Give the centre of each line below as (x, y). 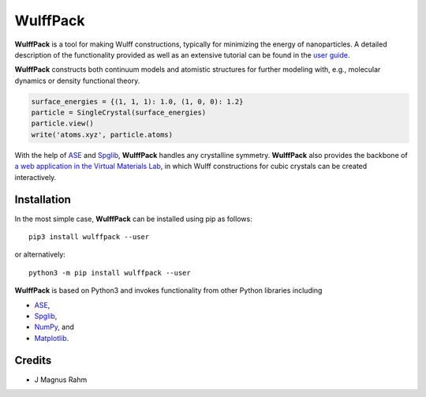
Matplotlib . (52, 338)
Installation (43, 200)
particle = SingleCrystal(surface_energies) (119, 113)
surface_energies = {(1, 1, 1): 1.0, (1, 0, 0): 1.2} (137, 101)
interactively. (35, 177)
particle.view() (63, 124)
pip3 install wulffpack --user (89, 236)
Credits (33, 360)
